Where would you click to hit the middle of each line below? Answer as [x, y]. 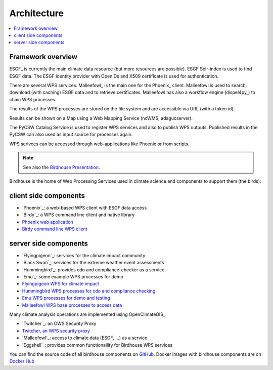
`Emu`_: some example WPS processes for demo [73, 277]
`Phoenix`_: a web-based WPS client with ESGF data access [84, 208]
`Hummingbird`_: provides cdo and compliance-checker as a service [93, 270]
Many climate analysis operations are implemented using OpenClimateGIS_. [88, 314]
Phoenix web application [48, 222]
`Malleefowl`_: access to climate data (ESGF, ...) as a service [85, 338]
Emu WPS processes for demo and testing [66, 298]
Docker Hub [22, 361]
